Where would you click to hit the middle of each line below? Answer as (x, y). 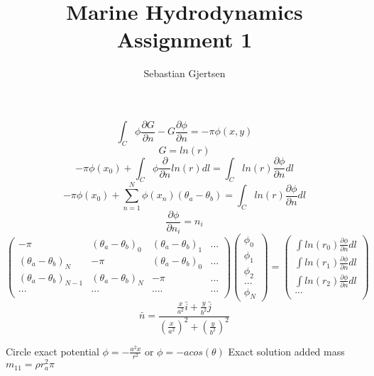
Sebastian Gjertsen (185, 73)
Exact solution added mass (286, 351)
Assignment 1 (185, 39)
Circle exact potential (53, 351)
